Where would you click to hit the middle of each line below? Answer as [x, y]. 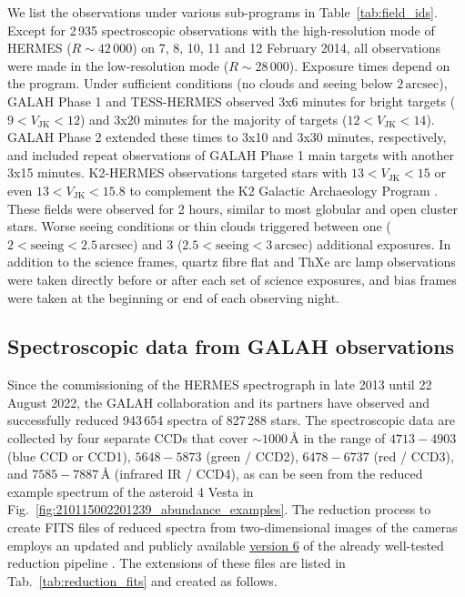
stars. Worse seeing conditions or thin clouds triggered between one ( [199, 226]
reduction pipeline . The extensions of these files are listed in [177, 563]
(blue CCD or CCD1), [69, 455]
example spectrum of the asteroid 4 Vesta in [131, 491]
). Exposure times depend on [369, 65]
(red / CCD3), [414, 455]
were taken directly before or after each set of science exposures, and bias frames [232, 279]
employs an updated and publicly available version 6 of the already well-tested [226, 545]
